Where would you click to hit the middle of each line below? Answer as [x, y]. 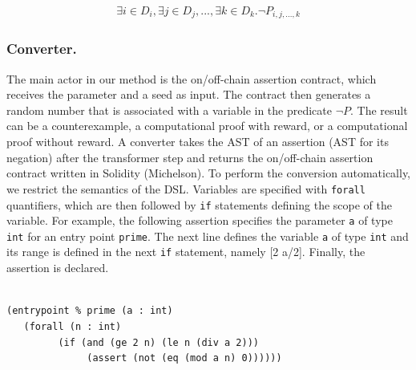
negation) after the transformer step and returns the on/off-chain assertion [190, 157]
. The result [379, 110]
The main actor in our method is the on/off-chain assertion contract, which [192, 78]
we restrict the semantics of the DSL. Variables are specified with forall [186, 188]
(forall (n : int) [73, 326]
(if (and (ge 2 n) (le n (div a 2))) [158, 342]
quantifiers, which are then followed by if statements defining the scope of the [199, 204]
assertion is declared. [58, 268]
